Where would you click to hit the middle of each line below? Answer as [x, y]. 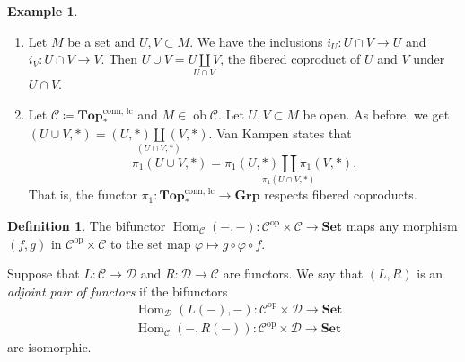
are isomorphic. [49, 347]
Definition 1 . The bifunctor [87, 226]
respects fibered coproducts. [341, 194]
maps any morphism [402, 226]
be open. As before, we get [376, 114]
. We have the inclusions [256, 41]
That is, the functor [83, 194]
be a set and [101, 41]
